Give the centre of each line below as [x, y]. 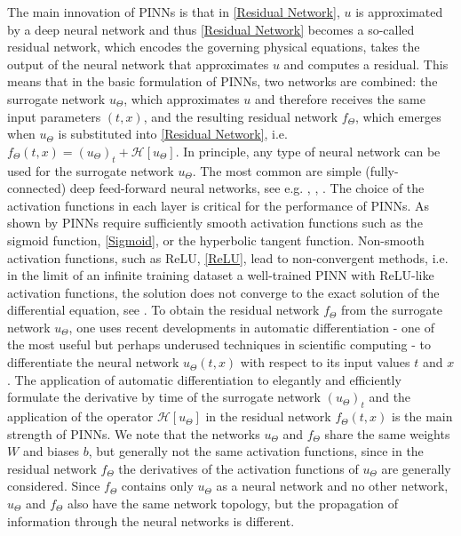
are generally [416, 468]
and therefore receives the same [340, 98]
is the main [422, 416]
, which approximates [182, 98]
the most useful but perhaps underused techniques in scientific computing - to [219, 344]
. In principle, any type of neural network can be [308, 151]
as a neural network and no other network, [332, 486]
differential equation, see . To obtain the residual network [163, 310]
